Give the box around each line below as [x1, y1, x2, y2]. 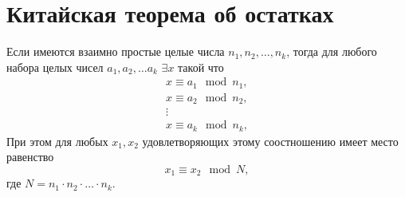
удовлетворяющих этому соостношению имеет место [142, 132, 399, 149]
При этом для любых [6, 132, 108, 149]
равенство [6, 148, 54, 165]
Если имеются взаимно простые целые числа [6, 43, 225, 60]
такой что [178, 58, 224, 75]
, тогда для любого [286, 43, 377, 60]
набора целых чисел [6, 58, 104, 75]
